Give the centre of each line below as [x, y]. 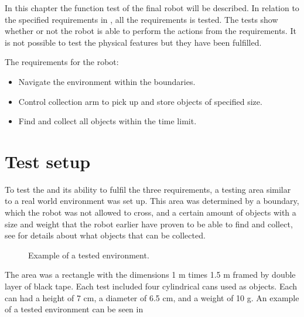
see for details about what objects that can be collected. [105, 235]
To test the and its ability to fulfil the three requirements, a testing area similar [148, 189]
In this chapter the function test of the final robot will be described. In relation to [152, 8]
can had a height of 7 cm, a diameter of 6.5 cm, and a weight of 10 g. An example [152, 297]
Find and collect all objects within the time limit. [107, 121]
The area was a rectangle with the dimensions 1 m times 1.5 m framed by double [150, 275]
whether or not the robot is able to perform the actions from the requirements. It [151, 31]
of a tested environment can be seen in [74, 309]
